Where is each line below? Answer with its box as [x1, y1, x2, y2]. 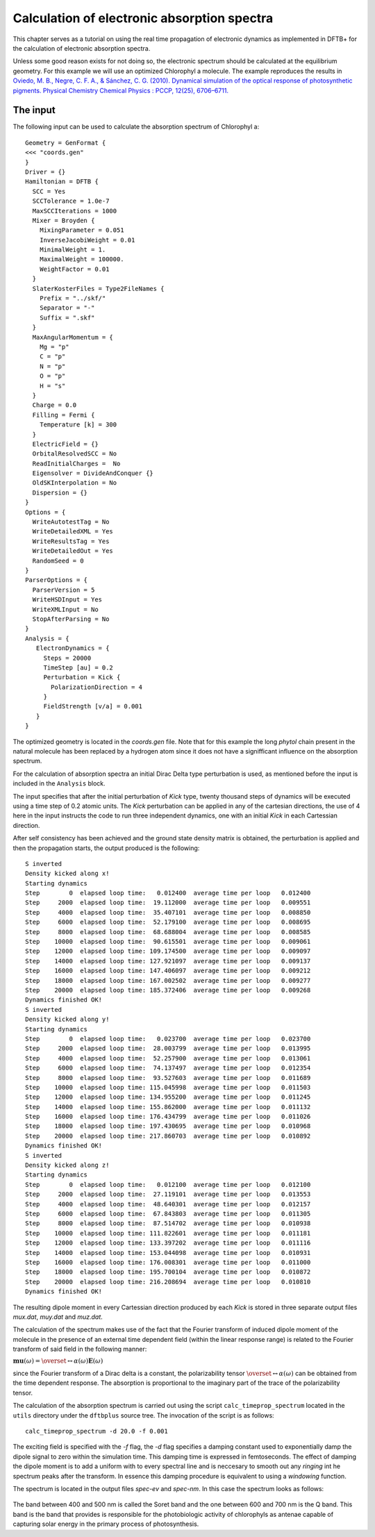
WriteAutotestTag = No [32, 518, 110, 526]
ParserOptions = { [25, 576, 88, 584]
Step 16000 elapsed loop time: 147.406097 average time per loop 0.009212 [25, 967, 311, 975]
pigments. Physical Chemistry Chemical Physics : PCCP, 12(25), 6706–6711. [12, 86, 229, 94]
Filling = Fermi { [32, 410, 95, 419]
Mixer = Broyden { [32, 216, 95, 224]
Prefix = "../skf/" [39, 294, 106, 302]
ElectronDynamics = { [35, 645, 110, 652]
